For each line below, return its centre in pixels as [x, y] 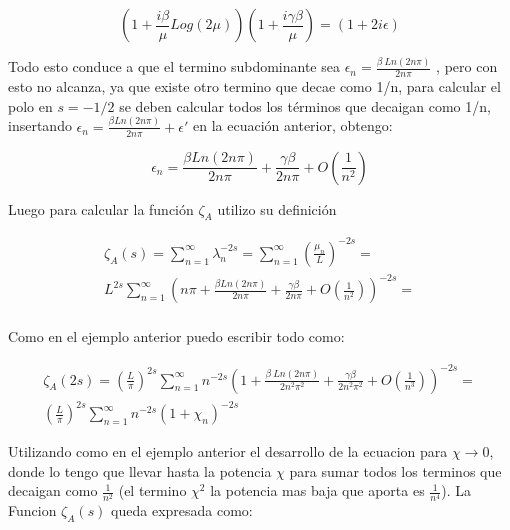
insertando [40, 125]
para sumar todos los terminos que [395, 470]
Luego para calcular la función [101, 208]
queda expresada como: [182, 510]
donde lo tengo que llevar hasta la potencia [140, 470]
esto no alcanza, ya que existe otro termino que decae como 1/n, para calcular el [254, 86]
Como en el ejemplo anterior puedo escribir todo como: [176, 336]
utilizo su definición [277, 208]
